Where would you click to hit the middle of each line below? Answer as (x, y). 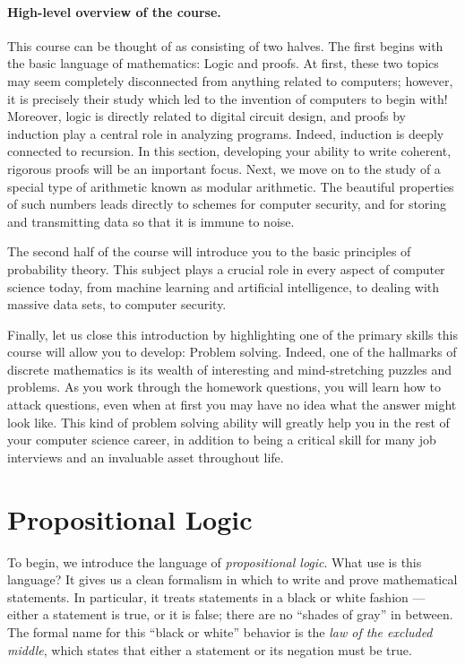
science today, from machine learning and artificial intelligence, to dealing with (224, 286)
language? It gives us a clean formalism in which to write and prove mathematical (232, 579)
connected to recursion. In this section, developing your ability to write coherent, (229, 151)
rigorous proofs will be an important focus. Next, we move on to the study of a (224, 168)
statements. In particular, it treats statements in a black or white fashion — (216, 596)
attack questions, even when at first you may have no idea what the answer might (232, 405)
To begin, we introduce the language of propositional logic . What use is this (215, 561)
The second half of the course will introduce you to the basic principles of (209, 251)
